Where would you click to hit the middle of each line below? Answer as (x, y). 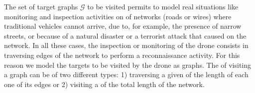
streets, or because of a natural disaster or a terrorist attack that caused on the (125, 35)
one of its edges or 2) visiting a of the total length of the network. (104, 84)
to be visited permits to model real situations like (163, 6)
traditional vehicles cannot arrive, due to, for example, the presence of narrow (123, 26)
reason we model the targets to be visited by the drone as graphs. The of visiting (128, 65)
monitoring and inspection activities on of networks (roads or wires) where (118, 16)
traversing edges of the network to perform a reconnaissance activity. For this (122, 55)
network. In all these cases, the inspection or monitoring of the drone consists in (126, 45)
